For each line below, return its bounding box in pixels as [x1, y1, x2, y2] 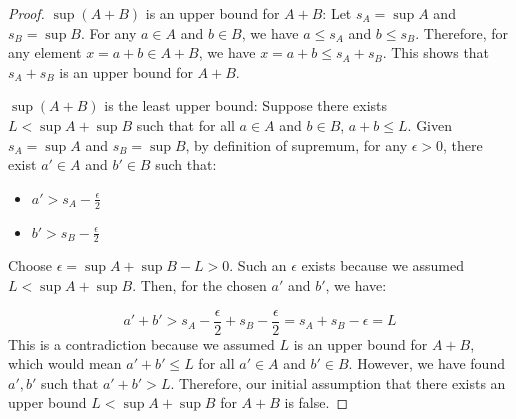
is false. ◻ [284, 392, 348, 413]
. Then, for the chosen [132, 275, 267, 295]
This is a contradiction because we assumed [8, 333, 275, 354]
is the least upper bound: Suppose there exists [104, 95, 388, 116]
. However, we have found [348, 353, 505, 374]
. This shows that [382, 42, 490, 63]
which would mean [8, 353, 122, 374]
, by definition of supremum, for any [185, 134, 408, 155]
